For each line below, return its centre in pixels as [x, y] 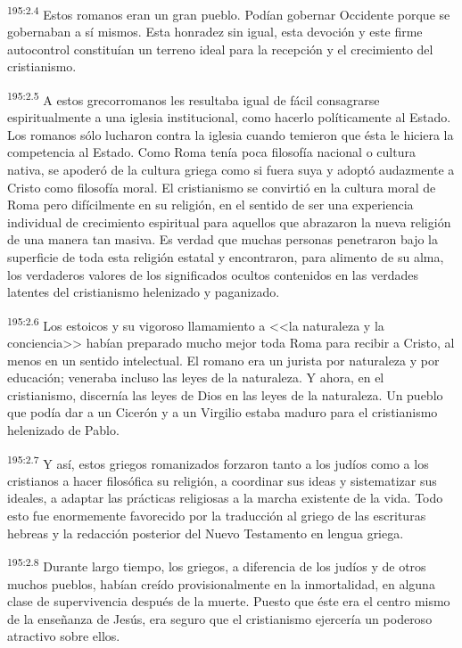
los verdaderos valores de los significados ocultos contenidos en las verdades [213, 274]
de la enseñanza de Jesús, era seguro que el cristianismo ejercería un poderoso [220, 618]
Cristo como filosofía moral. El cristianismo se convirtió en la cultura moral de [222, 187]
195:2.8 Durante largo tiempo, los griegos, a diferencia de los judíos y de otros [217, 565]
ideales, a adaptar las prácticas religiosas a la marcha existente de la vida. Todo [225, 498]
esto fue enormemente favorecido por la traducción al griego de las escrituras [217, 516]
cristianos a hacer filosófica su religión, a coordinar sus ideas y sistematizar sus [222, 480]
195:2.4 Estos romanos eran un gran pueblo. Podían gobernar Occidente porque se [229, 13]
